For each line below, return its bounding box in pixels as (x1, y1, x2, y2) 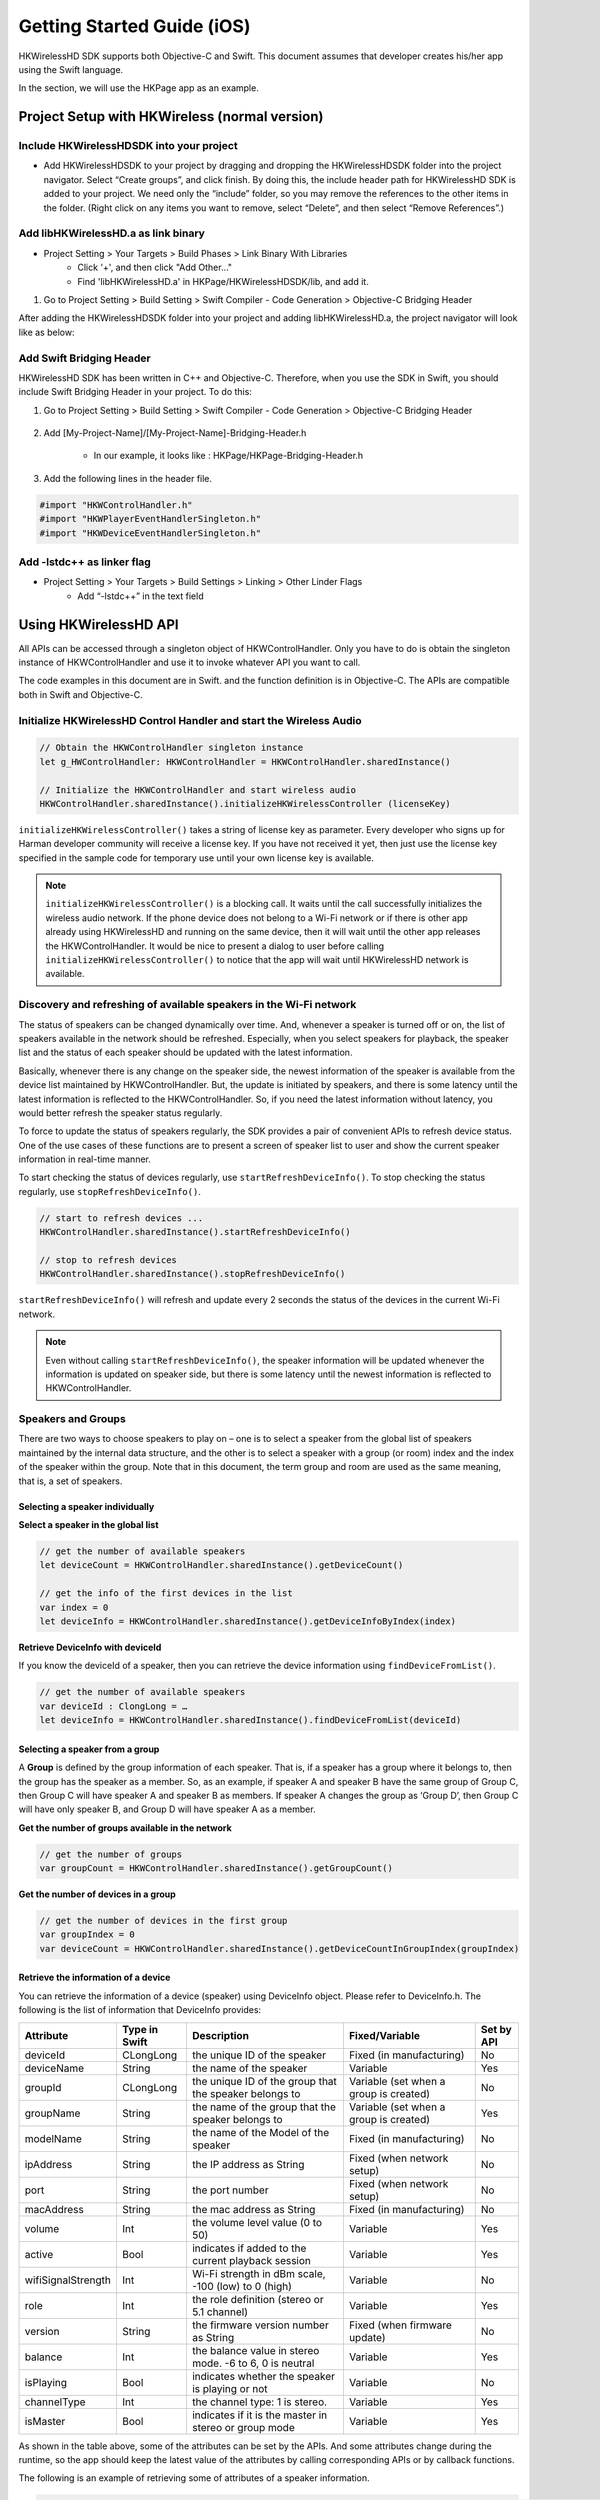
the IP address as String (191, 2157, 305, 2171)
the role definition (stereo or (191, 2292, 324, 2306)
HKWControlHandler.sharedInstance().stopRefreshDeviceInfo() (39, 1268, 346, 1280)
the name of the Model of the (191, 2125, 330, 2139)
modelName (24, 2131, 82, 2145)
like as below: (18, 326, 75, 338)
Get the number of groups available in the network (18, 1821, 232, 1834)
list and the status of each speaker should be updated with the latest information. (18, 1046, 353, 1059)
